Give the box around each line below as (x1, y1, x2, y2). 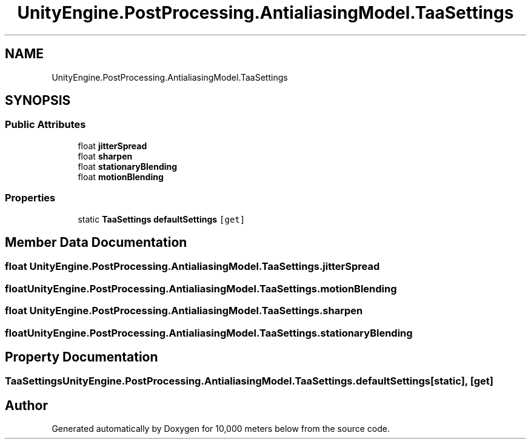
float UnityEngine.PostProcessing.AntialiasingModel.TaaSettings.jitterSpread (5, 260, 380, 273)
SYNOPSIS (5, 93, 71, 109)
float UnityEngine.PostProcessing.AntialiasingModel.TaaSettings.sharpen (5, 304, 363, 317)
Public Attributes (5, 118, 86, 131)
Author (5, 397, 48, 413)
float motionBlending (78, 171, 164, 182)
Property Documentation (5, 349, 158, 365)
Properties (5, 192, 56, 204)
